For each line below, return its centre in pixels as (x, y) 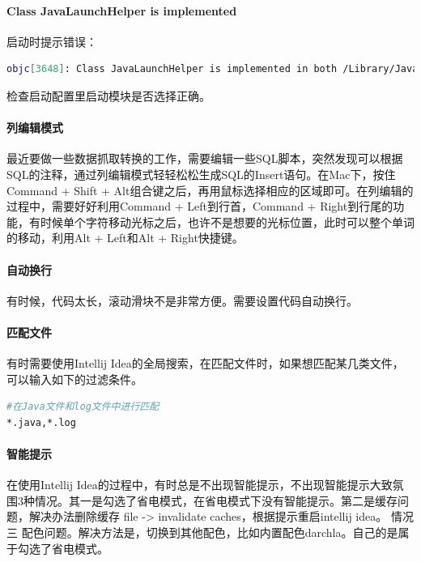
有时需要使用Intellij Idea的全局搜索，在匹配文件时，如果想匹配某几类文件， (205, 363)
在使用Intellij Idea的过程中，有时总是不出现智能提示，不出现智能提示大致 (200, 485)
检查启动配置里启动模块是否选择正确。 (108, 95)
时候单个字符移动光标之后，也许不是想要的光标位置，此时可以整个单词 (227, 221)
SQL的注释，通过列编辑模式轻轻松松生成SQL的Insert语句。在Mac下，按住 (201, 174)
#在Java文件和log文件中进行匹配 (83, 407)
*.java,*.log (41, 422)
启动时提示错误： (52, 41)
